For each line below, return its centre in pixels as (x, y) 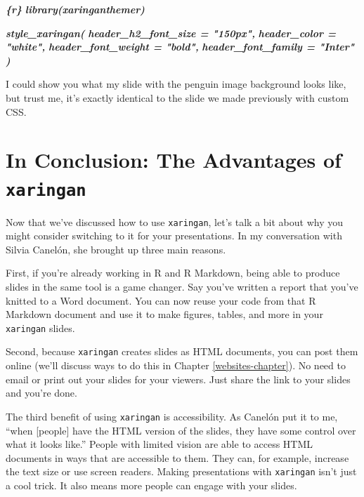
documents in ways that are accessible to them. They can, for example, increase (177, 457)
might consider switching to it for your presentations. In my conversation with (174, 236)
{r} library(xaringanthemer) (75, 9)
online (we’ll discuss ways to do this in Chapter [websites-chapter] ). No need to (176, 365)
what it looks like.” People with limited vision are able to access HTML (160, 444)
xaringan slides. (40, 327)
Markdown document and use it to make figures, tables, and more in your (164, 314)
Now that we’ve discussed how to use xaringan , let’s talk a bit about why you (174, 221)
